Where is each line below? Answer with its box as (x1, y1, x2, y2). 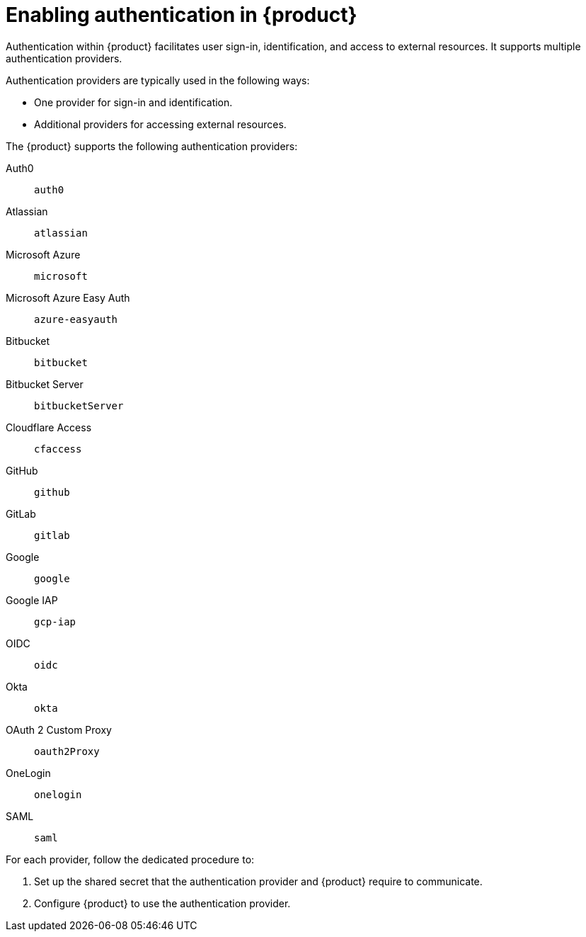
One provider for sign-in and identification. (34, 96, 233, 108)
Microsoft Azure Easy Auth (6, 291, 130, 304)
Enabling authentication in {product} (6, 3, 357, 27)
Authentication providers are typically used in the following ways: (6, 74, 310, 86)
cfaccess (34, 443, 82, 455)
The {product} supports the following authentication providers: (6, 140, 298, 152)
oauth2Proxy (34, 745, 100, 757)
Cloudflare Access (6, 421, 92, 433)
